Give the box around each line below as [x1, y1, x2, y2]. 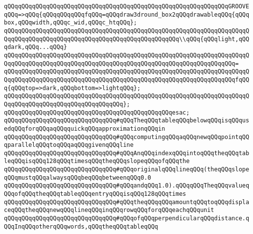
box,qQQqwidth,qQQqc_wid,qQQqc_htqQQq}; [4, 19, 138, 26]
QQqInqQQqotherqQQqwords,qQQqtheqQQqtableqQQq [4, 223, 158, 230]
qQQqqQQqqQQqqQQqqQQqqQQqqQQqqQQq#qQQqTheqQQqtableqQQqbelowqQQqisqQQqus [4, 117, 250, 124]
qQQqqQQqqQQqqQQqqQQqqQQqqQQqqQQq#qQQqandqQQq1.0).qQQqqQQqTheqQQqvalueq [4, 182, 250, 189]
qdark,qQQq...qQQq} [4, 44, 67, 51]
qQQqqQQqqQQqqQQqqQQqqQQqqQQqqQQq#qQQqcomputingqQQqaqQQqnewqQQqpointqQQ [4, 133, 250, 140]
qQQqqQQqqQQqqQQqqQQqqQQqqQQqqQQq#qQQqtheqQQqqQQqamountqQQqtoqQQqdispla [4, 198, 250, 206]
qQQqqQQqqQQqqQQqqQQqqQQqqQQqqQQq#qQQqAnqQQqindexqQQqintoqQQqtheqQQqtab [4, 149, 250, 157]
